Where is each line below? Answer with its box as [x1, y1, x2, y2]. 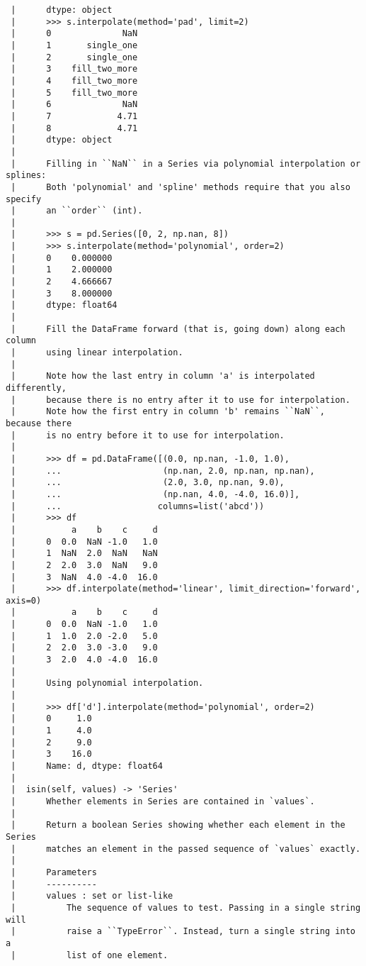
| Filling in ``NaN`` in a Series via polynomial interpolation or [11, 158, 361, 169]
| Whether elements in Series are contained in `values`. [11, 796, 315, 806]
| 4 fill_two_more [11, 75, 138, 86]
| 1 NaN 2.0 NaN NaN [11, 548, 158, 559]
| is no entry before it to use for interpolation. [11, 430, 285, 440]
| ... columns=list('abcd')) [11, 501, 265, 511]
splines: [6, 170, 47, 181]
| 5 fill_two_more [11, 87, 138, 98]
